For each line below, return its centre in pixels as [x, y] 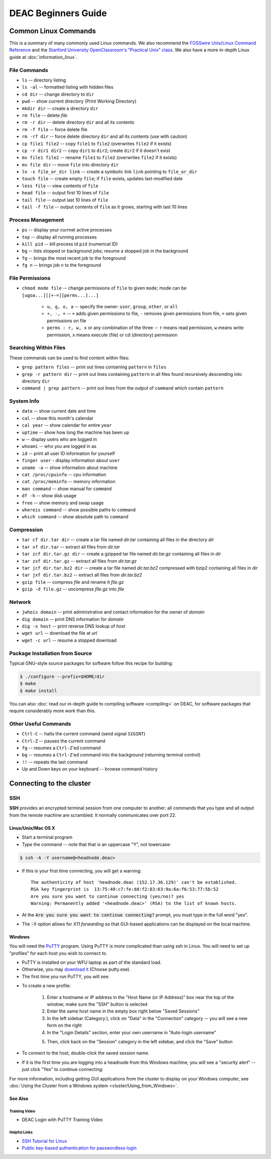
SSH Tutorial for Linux [44, 1141]
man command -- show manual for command [67, 489]
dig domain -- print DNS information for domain [73, 619]
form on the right [64, 1025]
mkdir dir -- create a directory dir [60, 108]
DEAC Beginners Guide [58, 13]
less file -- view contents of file [60, 186]
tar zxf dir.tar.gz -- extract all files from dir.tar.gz [79, 561]
